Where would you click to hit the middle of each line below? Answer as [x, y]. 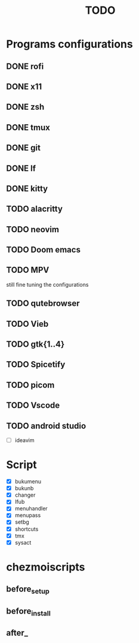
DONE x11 [24, 87]
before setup [28, 590]
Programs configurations [69, 44]
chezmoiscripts [46, 567]
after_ [17, 633]
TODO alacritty [34, 209]
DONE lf [21, 168]
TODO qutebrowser [43, 304]
